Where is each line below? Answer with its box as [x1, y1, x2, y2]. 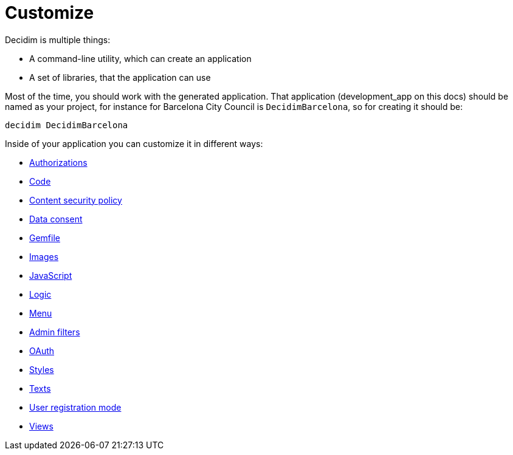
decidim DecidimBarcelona [5, 120, 128, 130]
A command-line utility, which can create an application [29, 53, 252, 64]
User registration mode [29, 402, 122, 412]
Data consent [29, 213, 83, 224]
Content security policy [29, 194, 122, 205]
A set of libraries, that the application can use [29, 72, 211, 83]
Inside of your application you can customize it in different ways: [5, 138, 263, 149]
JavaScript [29, 270, 72, 281]
